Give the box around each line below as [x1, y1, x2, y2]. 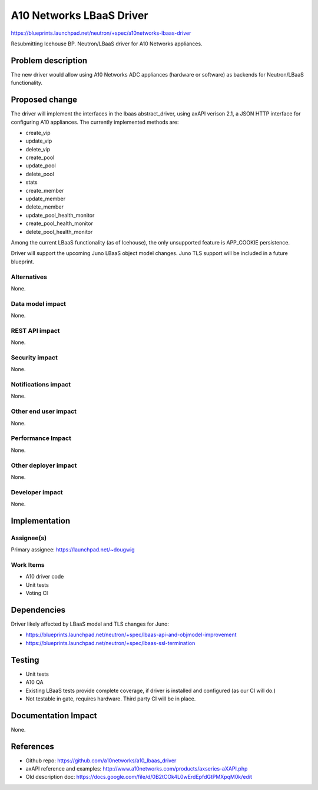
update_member [25, 195, 66, 203]
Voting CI [25, 590, 48, 597]
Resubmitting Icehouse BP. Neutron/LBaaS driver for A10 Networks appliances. [11, 40, 203, 47]
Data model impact [11, 299, 67, 308]
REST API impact [11, 326, 60, 335]
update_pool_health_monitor [25, 211, 95, 219]
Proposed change [11, 95, 78, 105]
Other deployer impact [11, 461, 77, 470]
